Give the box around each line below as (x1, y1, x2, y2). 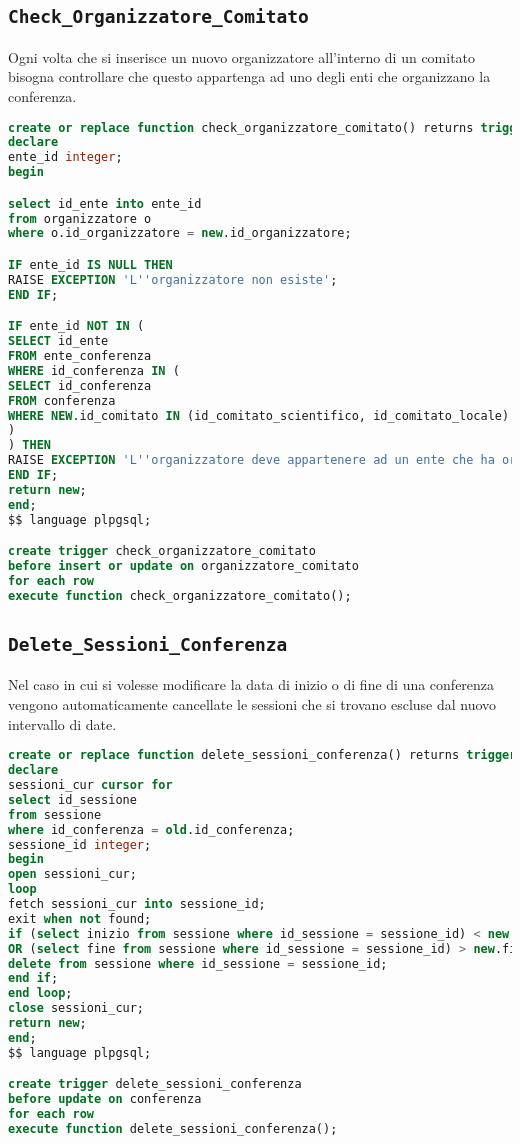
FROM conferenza (8, 393, 116, 408)
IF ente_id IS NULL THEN (8, 258, 173, 272)
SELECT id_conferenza (8, 378, 152, 393)
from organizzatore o (8, 211, 152, 226)
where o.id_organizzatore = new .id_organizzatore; (8, 226, 352, 241)
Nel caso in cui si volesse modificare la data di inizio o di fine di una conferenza (8, 674, 495, 695)
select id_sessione (8, 792, 137, 807)
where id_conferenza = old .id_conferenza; (8, 822, 295, 837)
